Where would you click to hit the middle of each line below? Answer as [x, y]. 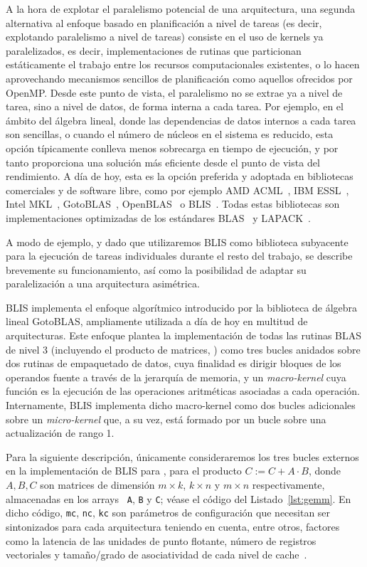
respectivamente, [288, 484]
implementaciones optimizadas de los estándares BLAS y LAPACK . [158, 217]
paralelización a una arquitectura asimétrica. [103, 283]
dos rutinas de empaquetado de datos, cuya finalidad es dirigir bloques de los [174, 363]
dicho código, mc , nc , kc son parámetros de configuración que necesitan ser [168, 513]
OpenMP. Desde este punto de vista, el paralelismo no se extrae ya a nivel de [174, 92]
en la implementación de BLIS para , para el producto [124, 471]
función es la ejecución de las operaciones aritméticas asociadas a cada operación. [183, 391]
